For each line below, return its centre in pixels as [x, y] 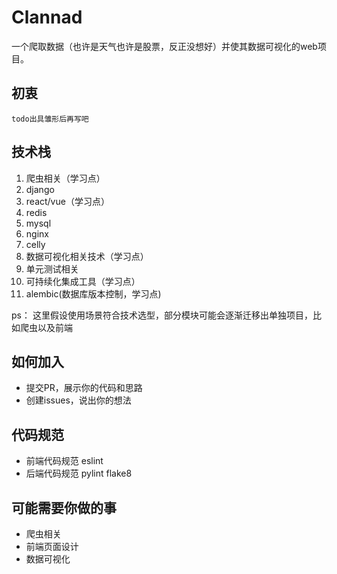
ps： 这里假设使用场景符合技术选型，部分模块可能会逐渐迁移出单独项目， [162, 315]
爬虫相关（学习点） [65, 178]
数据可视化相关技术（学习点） [87, 256]
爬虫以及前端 [46, 327]
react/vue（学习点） [67, 201]
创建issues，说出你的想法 [78, 400]
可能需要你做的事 [64, 507]
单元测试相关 [52, 268]
